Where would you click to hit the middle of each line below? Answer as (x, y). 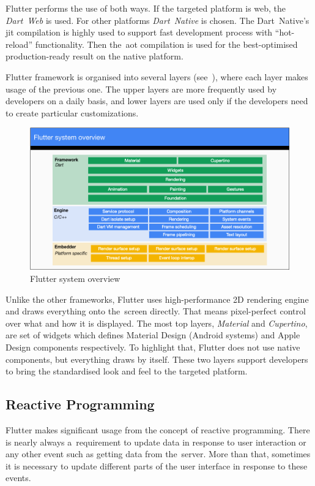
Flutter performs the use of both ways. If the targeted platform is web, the (146, 8)
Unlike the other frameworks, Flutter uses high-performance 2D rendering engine (157, 299)
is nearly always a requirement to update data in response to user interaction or (156, 442)
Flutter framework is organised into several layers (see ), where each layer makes (157, 76)
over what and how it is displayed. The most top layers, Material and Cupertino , (157, 323)
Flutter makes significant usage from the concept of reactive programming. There (158, 429)
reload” (19, 44)
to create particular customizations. (72, 112)
